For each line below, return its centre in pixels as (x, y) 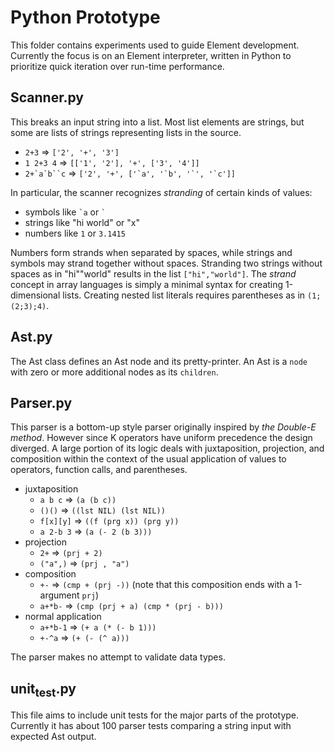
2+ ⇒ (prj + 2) (71, 553)
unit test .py (43, 690)
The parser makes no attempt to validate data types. (118, 657)
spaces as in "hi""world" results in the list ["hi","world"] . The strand (153, 273)
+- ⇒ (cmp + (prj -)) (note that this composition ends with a (166, 585)
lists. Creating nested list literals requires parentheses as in (184, 295)
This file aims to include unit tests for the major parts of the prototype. (155, 715)
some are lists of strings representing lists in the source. (126, 132)
